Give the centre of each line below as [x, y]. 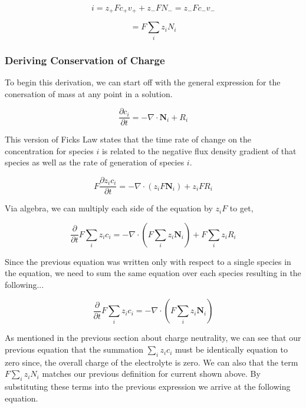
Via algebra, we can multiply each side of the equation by [109, 208]
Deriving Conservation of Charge [85, 60]
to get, [241, 208]
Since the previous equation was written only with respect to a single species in [148, 261]
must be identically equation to [231, 349]
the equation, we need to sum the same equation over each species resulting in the [153, 273]
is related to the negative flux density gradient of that [199, 150]
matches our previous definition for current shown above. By [151, 374]
